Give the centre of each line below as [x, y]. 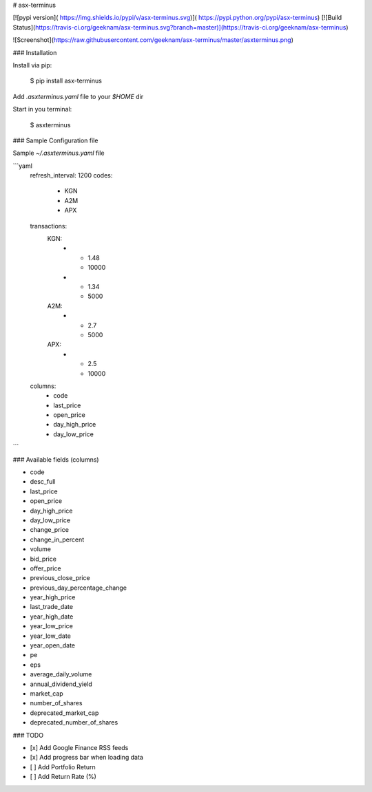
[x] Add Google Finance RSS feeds [79, 747]
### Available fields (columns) [56, 459]
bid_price [43, 559]
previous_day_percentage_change [79, 588]
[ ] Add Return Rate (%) [63, 777]
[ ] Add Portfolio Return [63, 767]
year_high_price [53, 597]
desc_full [43, 482]
